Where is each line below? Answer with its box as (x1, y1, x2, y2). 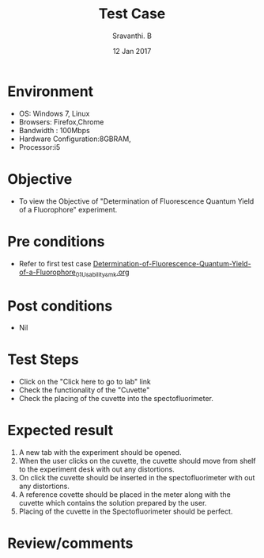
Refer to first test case (18, 258, 92, 268)
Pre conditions (7, 232, 105, 250)
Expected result (7, 422, 114, 440)
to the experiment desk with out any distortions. (18, 464, 175, 474)
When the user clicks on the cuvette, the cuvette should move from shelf (18, 457, 256, 466)
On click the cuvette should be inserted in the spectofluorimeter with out (18, 473, 255, 483)
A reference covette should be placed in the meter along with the (18, 490, 231, 499)
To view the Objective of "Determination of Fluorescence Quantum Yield (18, 196, 255, 206)
